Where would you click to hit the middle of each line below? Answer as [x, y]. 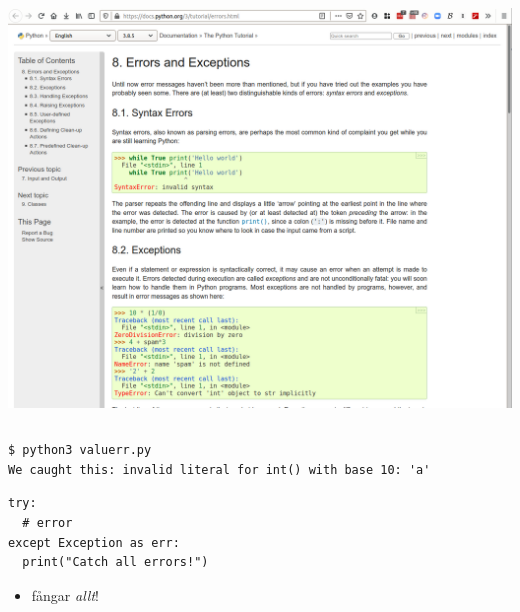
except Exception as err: [94, 542]
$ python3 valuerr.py [80, 450]
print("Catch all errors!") [115, 562]
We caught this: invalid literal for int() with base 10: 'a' [219, 469]
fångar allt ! [65, 594]
